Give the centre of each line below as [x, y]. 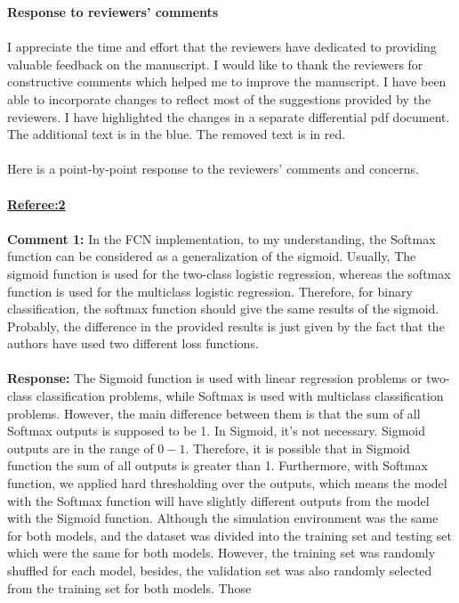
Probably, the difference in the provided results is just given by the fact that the [226, 326]
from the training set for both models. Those [129, 587]
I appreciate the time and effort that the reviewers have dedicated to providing [222, 47]
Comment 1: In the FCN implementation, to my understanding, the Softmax [221, 238]
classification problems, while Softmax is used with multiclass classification [240, 396]
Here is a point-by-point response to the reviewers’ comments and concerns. [213, 169]
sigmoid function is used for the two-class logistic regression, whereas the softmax [229, 273]
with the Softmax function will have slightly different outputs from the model [218, 500]
